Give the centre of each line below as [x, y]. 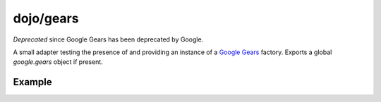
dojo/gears [46, 18]
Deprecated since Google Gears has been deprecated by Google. [108, 39]
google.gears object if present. [58, 62]
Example [32, 82]
